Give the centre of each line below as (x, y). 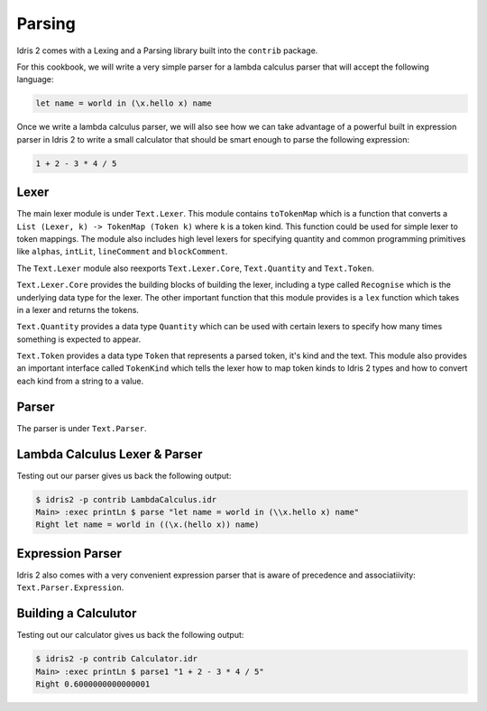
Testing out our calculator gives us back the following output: (130, 635)
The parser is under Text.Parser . (82, 428)
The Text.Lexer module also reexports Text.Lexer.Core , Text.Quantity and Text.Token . (195, 268)
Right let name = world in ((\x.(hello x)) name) (147, 525)
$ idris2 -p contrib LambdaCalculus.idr (126, 499)
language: (35, 79)
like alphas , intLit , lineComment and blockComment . (122, 252)
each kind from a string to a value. (80, 381)
